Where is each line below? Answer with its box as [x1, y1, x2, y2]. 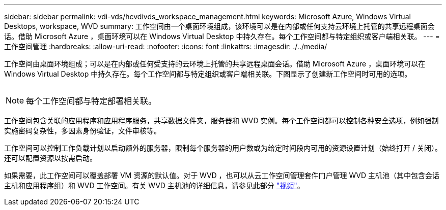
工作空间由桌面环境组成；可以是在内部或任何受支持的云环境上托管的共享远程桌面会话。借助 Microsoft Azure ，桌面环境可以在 [4, 59, 426, 68]
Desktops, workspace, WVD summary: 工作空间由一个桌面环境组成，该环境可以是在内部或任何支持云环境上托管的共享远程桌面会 [4, 22, 435, 30]
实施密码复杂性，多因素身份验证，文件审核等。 [4, 126, 161, 135]
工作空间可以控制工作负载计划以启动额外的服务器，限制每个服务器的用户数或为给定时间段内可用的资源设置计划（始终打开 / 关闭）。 [4, 144, 442, 152]
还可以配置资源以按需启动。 [4, 154, 97, 162]
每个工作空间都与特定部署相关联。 [26, 96, 157, 106]
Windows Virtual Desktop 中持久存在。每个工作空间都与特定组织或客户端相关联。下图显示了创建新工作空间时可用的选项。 [4, 69, 412, 78]
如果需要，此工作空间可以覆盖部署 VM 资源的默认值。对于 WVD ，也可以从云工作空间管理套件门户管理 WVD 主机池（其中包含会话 [4, 171, 440, 180]
